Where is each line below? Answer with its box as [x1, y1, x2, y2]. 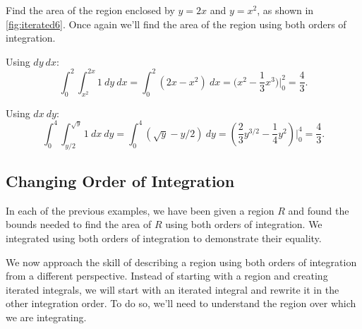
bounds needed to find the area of [6, 217, 152, 232]
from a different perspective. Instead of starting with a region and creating [6, 268, 328, 283]
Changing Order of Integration [6, 169, 235, 191]
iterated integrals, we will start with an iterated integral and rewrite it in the [6, 282, 339, 297]
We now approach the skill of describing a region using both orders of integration [6, 254, 357, 269]
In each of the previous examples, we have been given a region [6, 203, 274, 217]
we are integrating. [6, 309, 87, 324]
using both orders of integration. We [165, 217, 322, 232]
